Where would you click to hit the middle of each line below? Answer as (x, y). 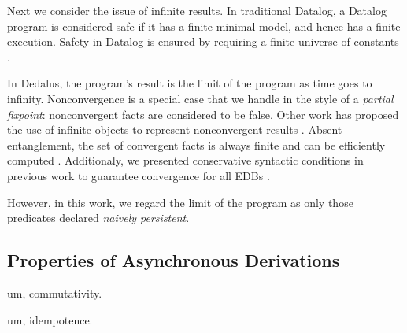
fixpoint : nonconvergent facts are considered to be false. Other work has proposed (203, 114)
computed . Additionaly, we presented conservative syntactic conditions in (185, 160)
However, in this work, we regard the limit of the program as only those (180, 202)
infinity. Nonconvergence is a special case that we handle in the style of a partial (200, 98)
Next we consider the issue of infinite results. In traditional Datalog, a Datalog (197, 10)
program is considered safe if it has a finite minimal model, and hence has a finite (204, 26)
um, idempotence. (50, 319)
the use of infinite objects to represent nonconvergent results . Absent (175, 129)
